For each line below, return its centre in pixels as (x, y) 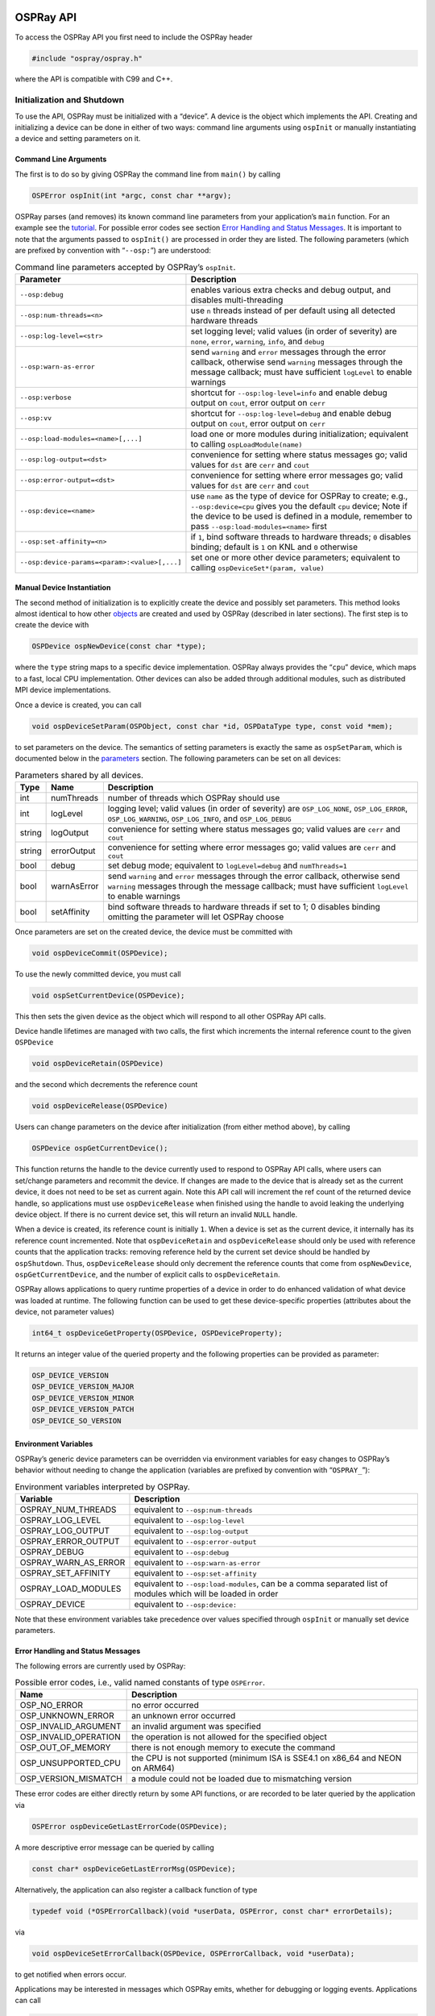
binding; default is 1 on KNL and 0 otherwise (274, 547)
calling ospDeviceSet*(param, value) (258, 567)
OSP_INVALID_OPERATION (70, 1737)
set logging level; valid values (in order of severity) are (294, 331)
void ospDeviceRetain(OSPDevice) (98, 1064)
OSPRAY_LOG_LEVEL (60, 1520)
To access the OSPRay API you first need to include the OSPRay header (134, 37)
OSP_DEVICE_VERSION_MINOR (83, 1398)
